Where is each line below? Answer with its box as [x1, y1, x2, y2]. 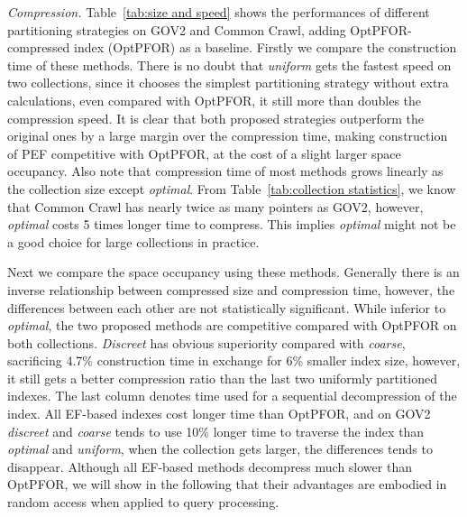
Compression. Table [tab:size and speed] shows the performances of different [7, 3, 430, 21]
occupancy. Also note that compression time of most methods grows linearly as [7, 162, 444, 180]
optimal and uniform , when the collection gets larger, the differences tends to [7, 439, 433, 458]
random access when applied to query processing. [7, 493, 279, 512]
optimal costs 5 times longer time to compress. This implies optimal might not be [7, 215, 456, 234]
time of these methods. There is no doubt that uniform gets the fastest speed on [7, 55, 452, 74]
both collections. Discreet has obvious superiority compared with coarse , [7, 333, 406, 352]
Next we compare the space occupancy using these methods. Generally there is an [7, 263, 460, 282]
